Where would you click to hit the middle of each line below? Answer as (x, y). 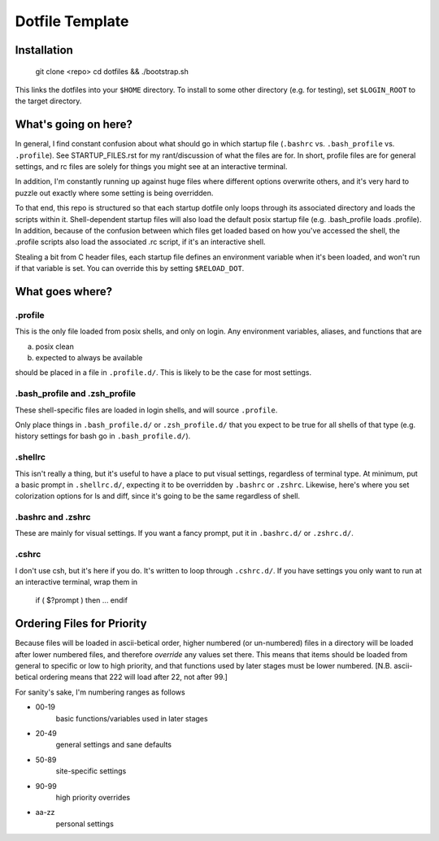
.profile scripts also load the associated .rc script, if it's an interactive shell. (140, 242)
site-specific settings (91, 771)
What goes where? (64, 292)
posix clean (55, 346)
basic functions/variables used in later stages (132, 718)
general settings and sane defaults (114, 745)
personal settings (85, 824)
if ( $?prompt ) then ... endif (81, 600)
